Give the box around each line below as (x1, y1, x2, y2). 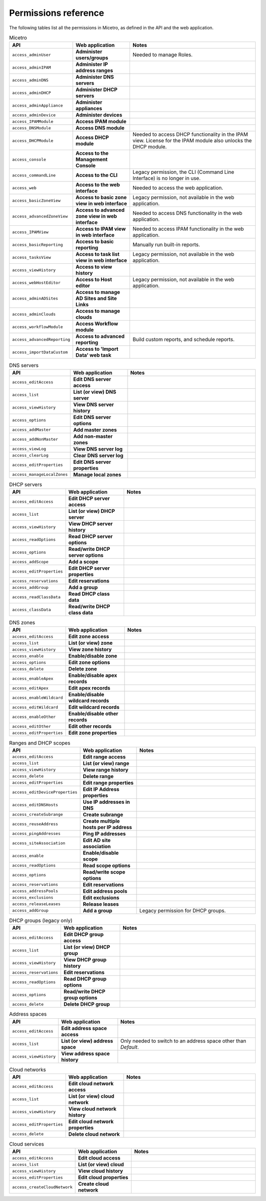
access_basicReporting (12, 242, 64, 247)
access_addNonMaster (12, 437, 59, 442)
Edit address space (61, 1025, 107, 1032)
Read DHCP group (63, 976, 107, 983)
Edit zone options (68, 659, 110, 666)
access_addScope (12, 559, 49, 564)
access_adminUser (12, 52, 51, 57)
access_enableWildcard (12, 695, 64, 700)
